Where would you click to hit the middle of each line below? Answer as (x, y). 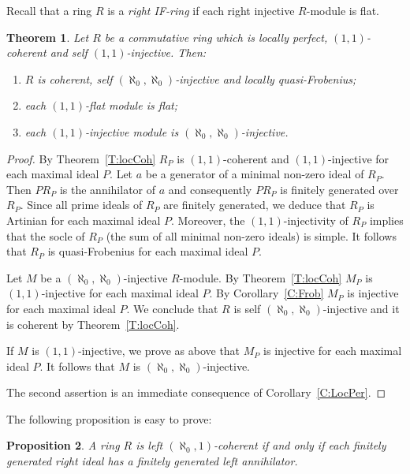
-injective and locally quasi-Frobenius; (266, 78)
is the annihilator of (108, 189)
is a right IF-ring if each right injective (201, 10)
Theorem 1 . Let (48, 37)
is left (149, 445)
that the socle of (46, 235)
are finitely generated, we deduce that (255, 205)
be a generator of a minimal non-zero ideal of (255, 174)
